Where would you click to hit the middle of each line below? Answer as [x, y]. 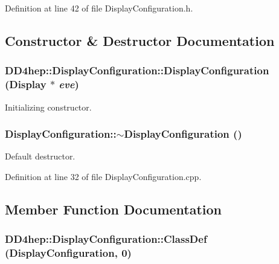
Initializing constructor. [48, 107]
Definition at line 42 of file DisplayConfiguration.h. [99, 8]
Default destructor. [40, 156]
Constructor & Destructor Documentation [140, 40]
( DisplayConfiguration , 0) [68, 253]
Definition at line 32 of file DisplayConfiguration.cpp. [103, 176]
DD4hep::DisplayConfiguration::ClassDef [106, 239]
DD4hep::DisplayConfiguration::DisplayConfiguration [137, 70]
